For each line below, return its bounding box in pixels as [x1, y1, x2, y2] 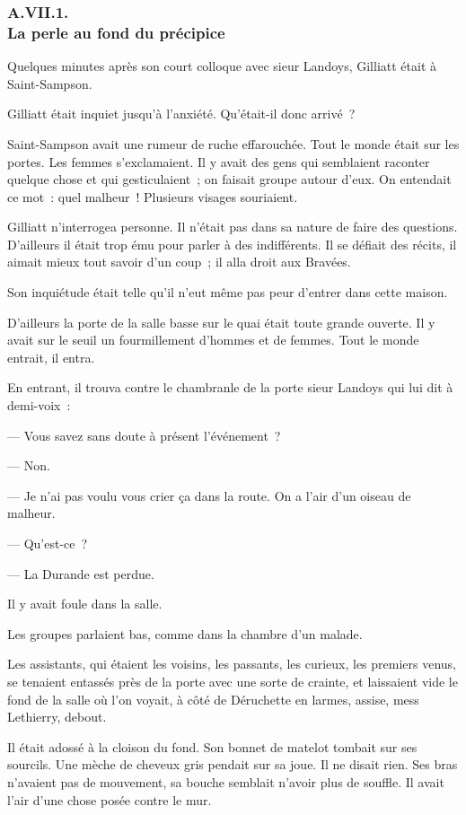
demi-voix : [7, 396, 71, 415]
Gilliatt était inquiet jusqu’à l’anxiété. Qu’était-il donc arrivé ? [7, 104, 356, 123]
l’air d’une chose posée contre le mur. [7, 790, 212, 809]
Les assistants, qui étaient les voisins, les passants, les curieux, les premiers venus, [7, 654, 457, 673]
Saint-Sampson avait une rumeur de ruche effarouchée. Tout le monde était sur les [7, 134, 460, 153]
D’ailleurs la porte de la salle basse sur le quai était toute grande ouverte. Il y [7, 312, 435, 331]
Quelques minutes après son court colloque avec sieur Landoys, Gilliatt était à [7, 57, 437, 75]
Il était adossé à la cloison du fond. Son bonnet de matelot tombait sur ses [7, 737, 418, 756]
